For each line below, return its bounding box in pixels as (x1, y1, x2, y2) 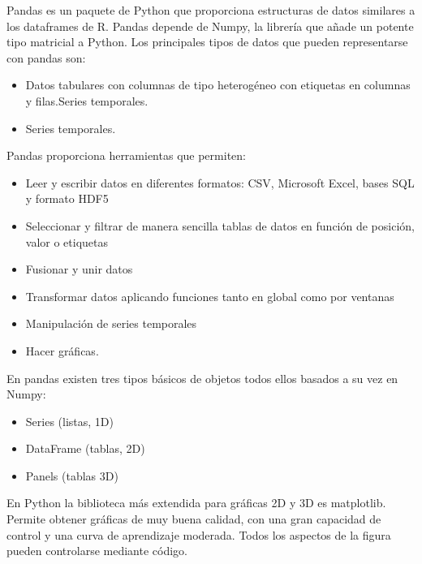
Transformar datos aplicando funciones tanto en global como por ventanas (25, 287, 394, 304)
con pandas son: (6, 49, 86, 66)
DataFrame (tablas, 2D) (25, 440, 145, 457)
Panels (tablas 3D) (25, 467, 118, 484)
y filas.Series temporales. (25, 92, 149, 109)
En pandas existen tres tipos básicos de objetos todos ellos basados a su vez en (6, 369, 398, 386)
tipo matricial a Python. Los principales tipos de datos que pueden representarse (6, 33, 408, 50)
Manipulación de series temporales (25, 315, 197, 332)
